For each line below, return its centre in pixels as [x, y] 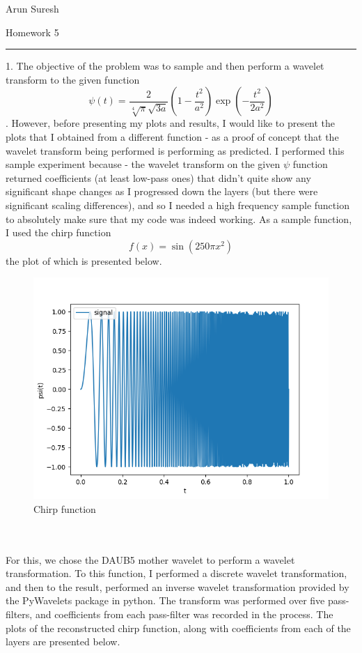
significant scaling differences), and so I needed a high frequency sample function [178, 205]
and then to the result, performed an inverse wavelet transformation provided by [178, 586]
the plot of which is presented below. [84, 260]
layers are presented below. [63, 642]
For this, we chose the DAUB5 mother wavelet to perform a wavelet [150, 559]
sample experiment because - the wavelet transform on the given [143, 164]
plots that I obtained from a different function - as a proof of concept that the [172, 136]
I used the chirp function [58, 232]
